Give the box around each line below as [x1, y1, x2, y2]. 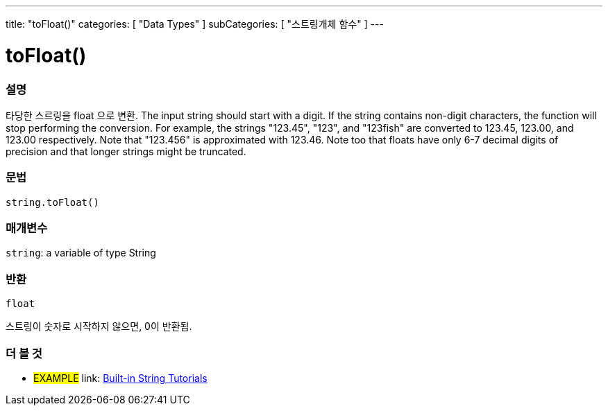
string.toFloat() [6, 196, 99, 208]
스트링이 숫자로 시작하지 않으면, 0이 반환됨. [6, 320, 192, 333]
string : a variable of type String [6, 247, 156, 259]
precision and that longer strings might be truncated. [6, 145, 246, 157]
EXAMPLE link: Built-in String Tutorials [33, 371, 208, 384]
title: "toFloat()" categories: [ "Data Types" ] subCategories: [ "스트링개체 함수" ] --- [6, 18, 384, 30]
